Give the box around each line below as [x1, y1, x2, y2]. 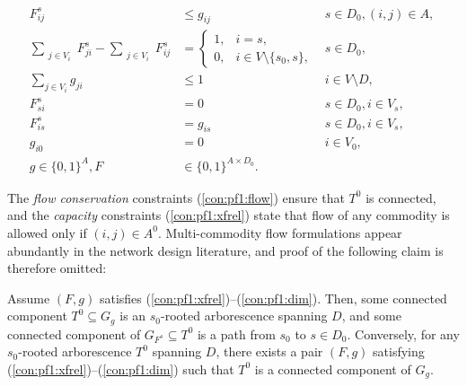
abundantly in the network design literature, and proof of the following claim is [7, 241, 444, 259]
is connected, [366, 188, 436, 206]
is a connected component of [254, 359, 411, 378]
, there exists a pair [216, 342, 323, 361]
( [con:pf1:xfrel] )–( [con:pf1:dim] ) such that [7, 359, 234, 378]
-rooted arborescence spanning [161, 306, 328, 325]
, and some [341, 306, 401, 325]
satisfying [373, 342, 425, 361]
